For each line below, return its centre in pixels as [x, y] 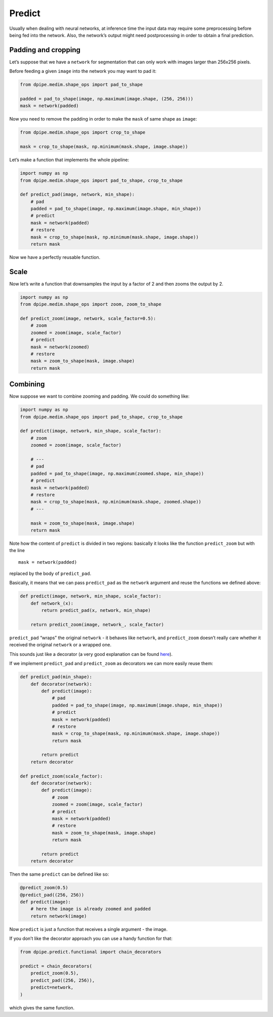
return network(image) [59, 916]
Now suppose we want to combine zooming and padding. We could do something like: [99, 396]
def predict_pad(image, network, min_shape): [77, 194]
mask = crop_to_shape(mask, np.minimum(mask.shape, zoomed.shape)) [116, 502]
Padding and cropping [45, 50]
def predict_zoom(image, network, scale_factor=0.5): [88, 319]
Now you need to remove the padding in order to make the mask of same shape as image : [103, 119]
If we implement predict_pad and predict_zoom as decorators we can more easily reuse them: [111, 663]
